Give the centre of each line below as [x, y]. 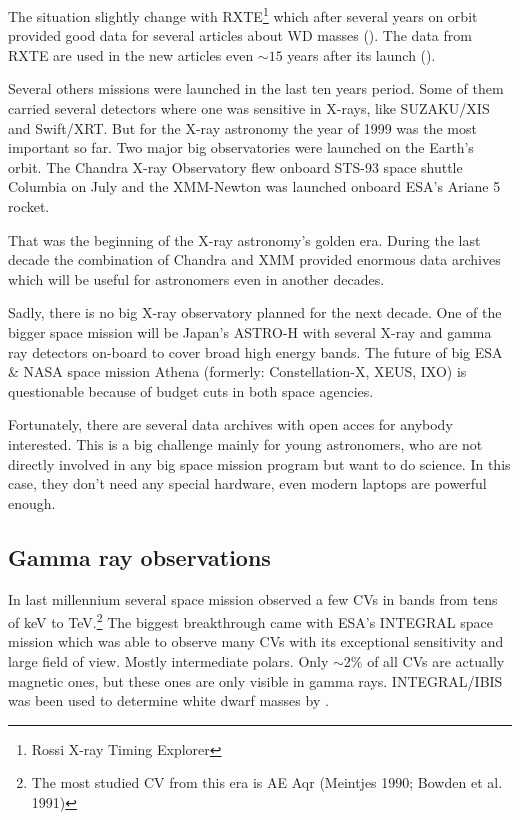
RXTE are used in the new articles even [131, 54]
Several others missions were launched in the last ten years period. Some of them [256, 88]
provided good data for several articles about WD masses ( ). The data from [240, 35]
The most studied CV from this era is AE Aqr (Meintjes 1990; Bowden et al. [267, 782]
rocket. [29, 206]
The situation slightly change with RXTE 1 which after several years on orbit [243, 14]
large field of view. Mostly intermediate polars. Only [168, 660]
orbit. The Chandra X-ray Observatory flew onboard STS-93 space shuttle [235, 166]
